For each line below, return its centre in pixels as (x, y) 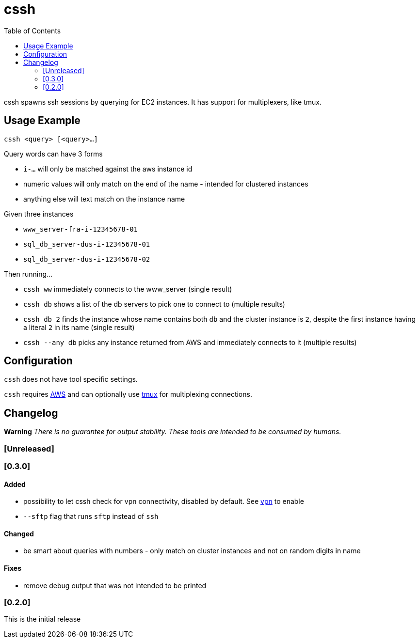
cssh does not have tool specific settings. (71, 379)
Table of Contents (32, 31)
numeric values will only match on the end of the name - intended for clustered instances (166, 184)
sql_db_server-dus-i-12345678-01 (87, 244)
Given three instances (39, 214)
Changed (19, 533)
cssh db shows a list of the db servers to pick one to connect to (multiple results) (154, 304)
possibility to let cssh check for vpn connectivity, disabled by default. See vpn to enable (164, 501)
